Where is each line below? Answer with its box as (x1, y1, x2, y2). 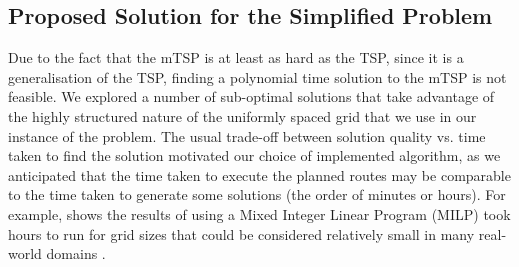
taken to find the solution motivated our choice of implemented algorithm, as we (8, 145, 501, 166)
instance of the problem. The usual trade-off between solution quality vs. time (8, 125, 486, 146)
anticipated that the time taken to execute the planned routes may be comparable (8, 164, 511, 185)
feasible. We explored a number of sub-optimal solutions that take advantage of (8, 86, 495, 107)
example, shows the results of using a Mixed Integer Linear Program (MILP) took (8, 203, 511, 224)
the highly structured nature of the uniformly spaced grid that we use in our (8, 105, 477, 126)
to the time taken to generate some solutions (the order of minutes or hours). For (8, 184, 506, 205)
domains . (46, 243, 106, 264)
